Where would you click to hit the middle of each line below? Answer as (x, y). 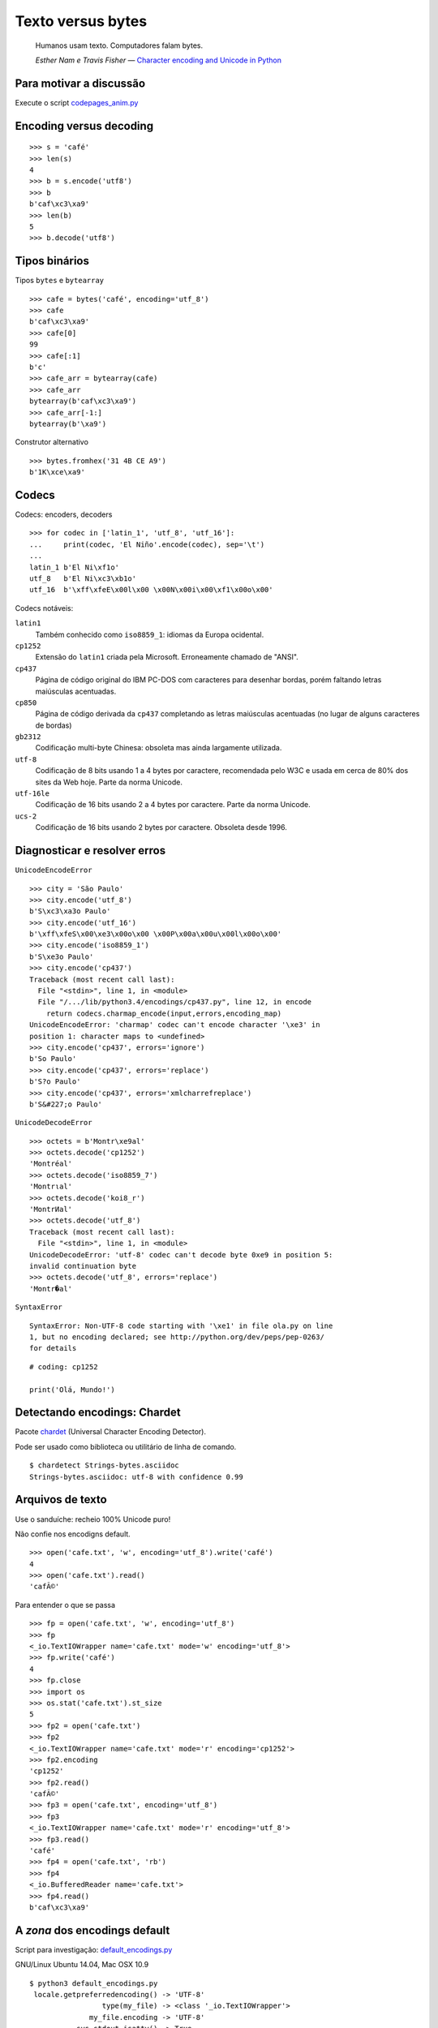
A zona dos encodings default (92, 1930)
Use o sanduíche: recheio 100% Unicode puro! (93, 1519)
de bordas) (54, 725)
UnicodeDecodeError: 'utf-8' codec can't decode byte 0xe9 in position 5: (181, 1255)
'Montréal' (51, 1164)
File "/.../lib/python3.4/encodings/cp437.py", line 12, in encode (175, 1002)
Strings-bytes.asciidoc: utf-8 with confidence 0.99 (136, 1477)
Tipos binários (52, 261)
